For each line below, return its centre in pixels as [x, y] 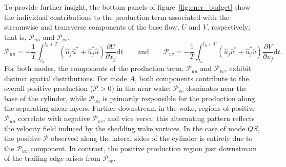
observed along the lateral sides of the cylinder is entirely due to [152, 138]
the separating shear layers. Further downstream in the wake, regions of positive [130, 108]
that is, [15, 37]
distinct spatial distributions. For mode [66, 78]
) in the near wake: [141, 88]
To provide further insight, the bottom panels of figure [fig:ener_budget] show [127, 7]
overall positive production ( [49, 88]
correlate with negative [54, 118]
